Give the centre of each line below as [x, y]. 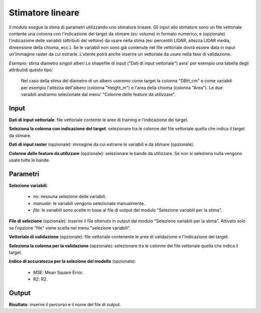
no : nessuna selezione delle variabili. [70, 197]
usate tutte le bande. [29, 160]
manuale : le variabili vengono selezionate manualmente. [89, 203]
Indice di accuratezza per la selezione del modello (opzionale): [72, 261]
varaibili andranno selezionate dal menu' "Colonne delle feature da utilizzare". [98, 94]
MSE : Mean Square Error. [58, 272]
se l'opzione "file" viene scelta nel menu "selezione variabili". [70, 228]
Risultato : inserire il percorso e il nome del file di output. [65, 305]
